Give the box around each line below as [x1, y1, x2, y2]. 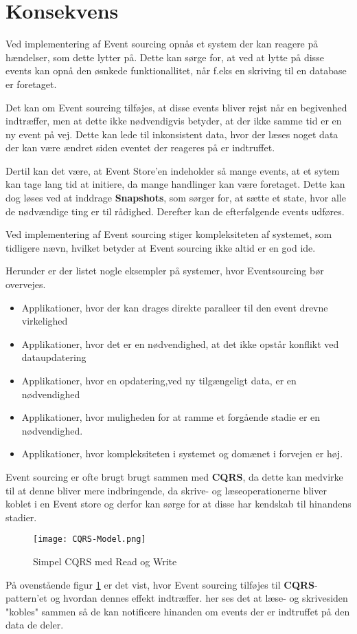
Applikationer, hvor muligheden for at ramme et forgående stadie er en [21, 410, 321, 424]
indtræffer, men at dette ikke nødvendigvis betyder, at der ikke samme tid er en [5, 113, 342, 128]
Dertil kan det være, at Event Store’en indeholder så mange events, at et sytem [5, 163, 340, 177]
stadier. [5, 510, 37, 524]
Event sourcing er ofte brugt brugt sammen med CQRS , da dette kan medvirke [5, 469, 343, 483]
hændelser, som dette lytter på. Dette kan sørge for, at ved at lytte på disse [5, 50, 324, 64]
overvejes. [5, 277, 46, 292]
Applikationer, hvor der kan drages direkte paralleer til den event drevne [21, 300, 328, 314]
